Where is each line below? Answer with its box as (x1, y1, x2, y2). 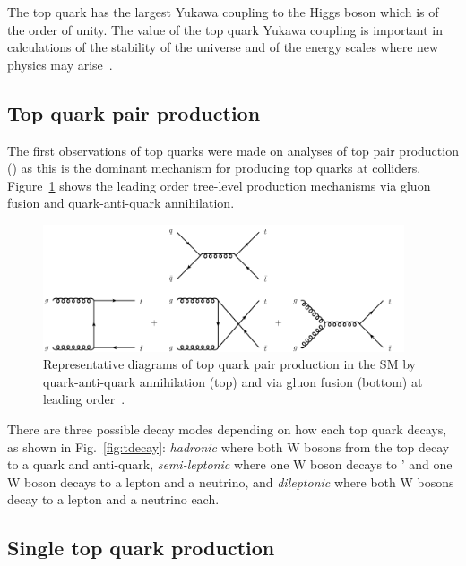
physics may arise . (7, 55, 113, 73)
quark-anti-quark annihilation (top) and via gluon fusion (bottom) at (43, 372, 423, 390)
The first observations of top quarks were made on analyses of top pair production (7, 141, 459, 159)
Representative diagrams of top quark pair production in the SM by (43, 355, 416, 373)
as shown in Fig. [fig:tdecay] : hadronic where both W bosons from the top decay (7, 437, 450, 456)
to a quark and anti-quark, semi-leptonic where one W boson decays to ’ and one (7, 455, 453, 474)
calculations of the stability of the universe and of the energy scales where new (7, 38, 439, 56)
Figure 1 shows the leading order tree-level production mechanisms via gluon (7, 176, 431, 194)
